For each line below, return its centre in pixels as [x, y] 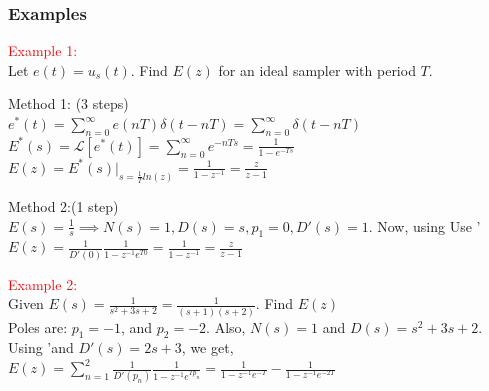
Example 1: [43, 50]
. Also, [226, 326]
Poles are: [38, 326]
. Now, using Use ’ [424, 225]
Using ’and [41, 347]
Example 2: [43, 283]
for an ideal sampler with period [317, 69]
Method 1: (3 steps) [68, 103]
